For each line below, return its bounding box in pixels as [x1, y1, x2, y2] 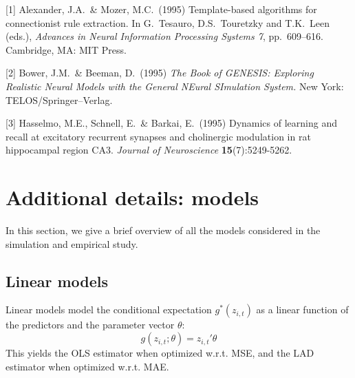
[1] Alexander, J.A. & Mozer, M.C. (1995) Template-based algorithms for [6, 2, 317, 16]
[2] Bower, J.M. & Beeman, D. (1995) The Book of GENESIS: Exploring [6, 65, 314, 80]
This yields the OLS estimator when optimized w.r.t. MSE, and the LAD [6, 346, 314, 360]
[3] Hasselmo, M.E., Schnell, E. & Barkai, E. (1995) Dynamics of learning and [6, 116, 337, 130]
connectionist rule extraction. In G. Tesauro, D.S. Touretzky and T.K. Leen [6, 15, 330, 30]
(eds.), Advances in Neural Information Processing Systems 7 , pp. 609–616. [6, 29, 323, 43]
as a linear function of [256, 302, 349, 317]
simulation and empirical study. [6, 236, 138, 251]
